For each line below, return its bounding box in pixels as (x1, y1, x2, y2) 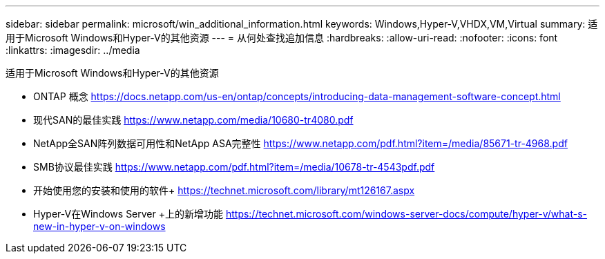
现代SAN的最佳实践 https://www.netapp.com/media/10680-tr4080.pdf (33, 114, 354, 126)
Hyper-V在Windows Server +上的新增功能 (33, 208, 223, 220)
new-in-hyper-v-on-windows (33, 220, 166, 232)
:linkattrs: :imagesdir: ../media (6, 44, 140, 56)
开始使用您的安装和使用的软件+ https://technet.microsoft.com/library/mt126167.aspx (33, 184, 415, 196)
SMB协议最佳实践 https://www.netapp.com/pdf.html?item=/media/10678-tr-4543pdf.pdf (33, 161, 435, 173)
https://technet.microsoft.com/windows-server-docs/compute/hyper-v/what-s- (225, 208, 588, 220)
